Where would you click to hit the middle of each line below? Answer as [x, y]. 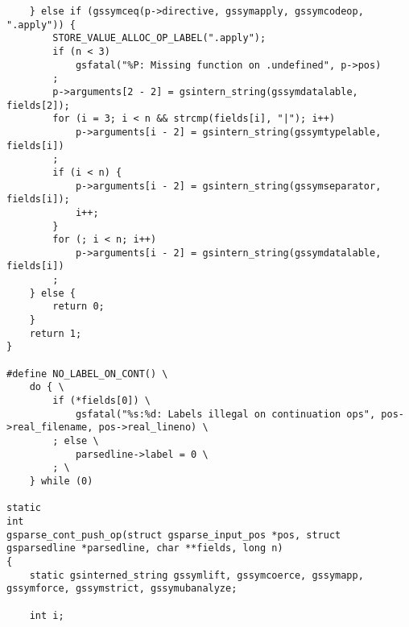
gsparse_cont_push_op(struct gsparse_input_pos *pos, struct [174, 535]
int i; [47, 615]
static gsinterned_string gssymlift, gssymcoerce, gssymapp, [196, 575]
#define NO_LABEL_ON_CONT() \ [87, 374]
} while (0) [61, 481]
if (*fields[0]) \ [101, 401]
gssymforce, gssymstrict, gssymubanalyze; [122, 589]
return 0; [78, 307]
